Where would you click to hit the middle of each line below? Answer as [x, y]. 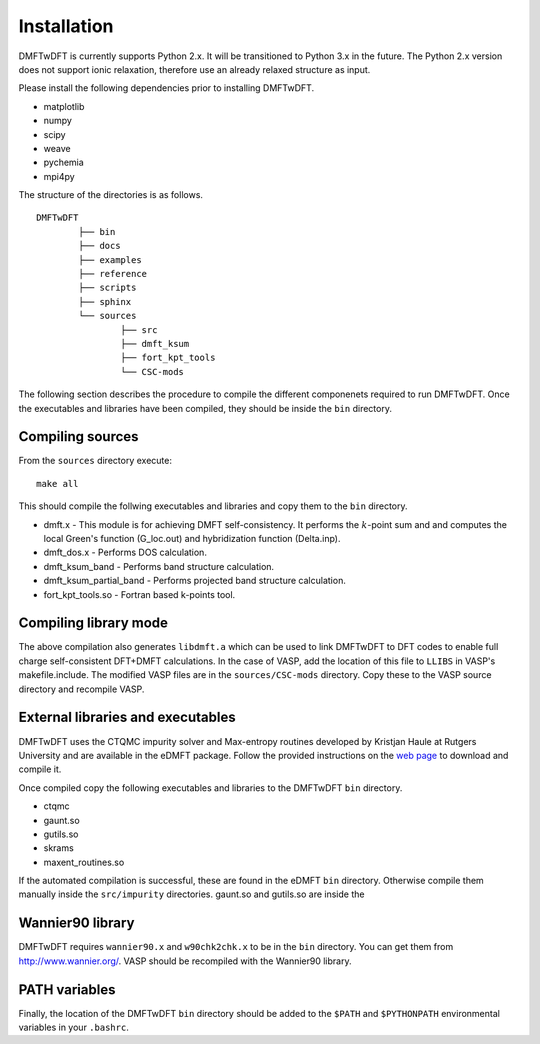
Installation [66, 26]
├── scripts [107, 288]
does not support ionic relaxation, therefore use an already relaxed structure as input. [194, 69]
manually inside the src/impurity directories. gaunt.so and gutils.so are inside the [191, 894]
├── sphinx [105, 301]
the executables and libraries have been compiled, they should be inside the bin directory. [205, 408]
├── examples [110, 259]
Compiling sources [78, 436]
